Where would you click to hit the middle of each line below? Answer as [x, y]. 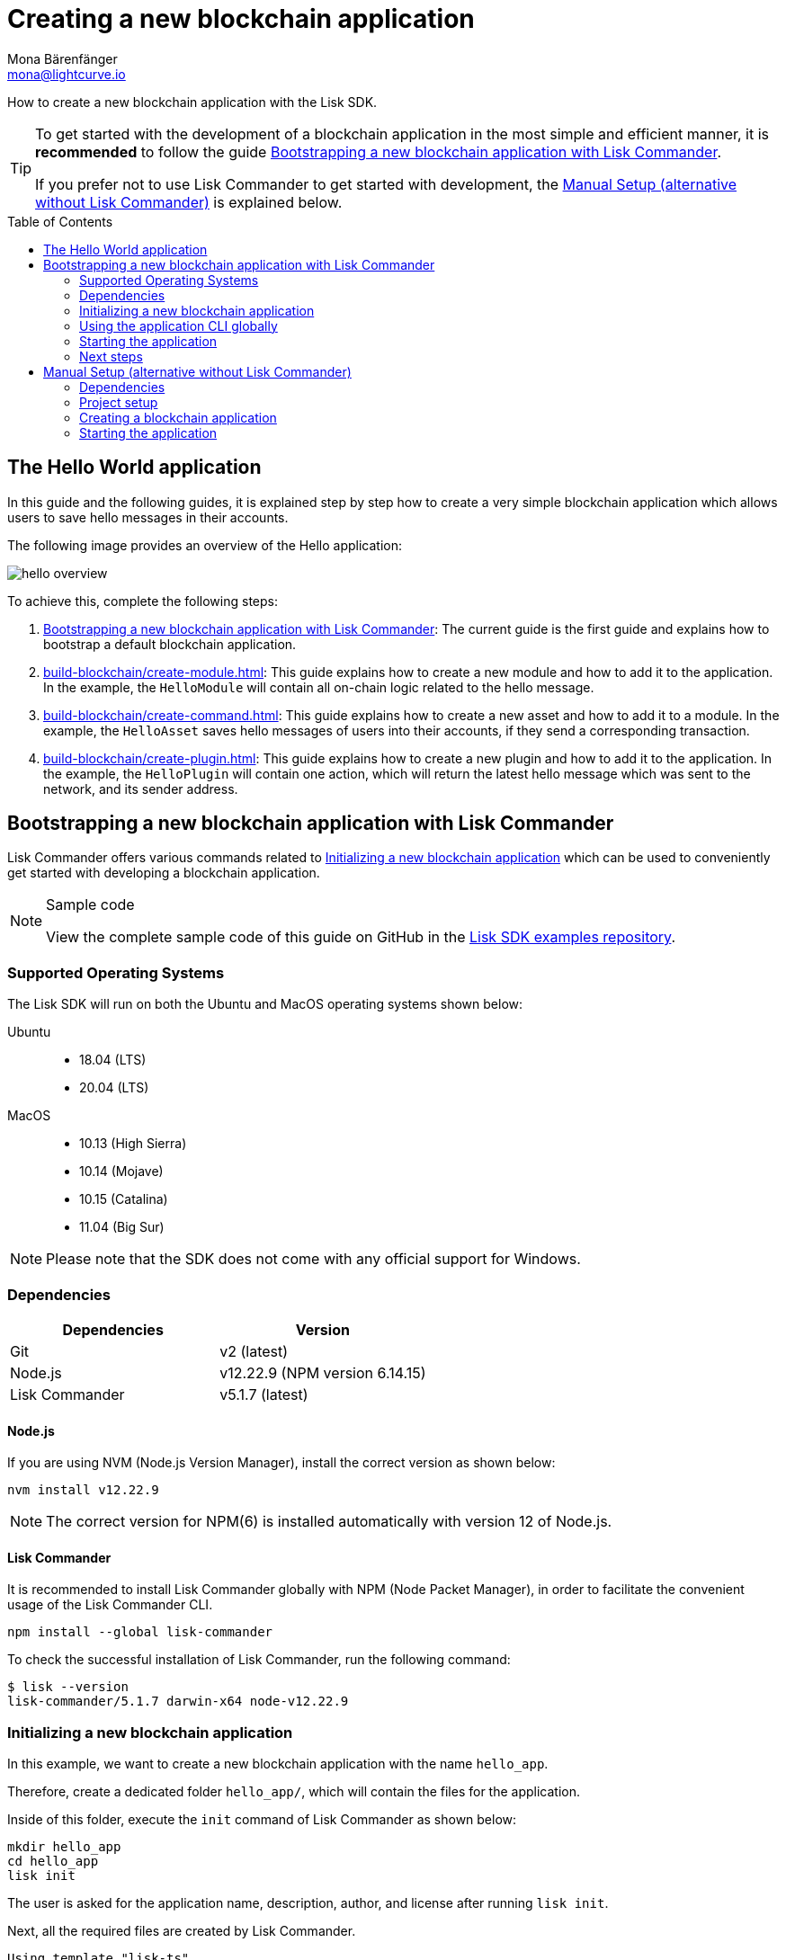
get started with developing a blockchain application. [164, 873]
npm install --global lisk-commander [140, 1632]
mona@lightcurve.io [67, 74]
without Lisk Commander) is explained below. [189, 202]
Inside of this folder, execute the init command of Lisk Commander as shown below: [262, 1820]
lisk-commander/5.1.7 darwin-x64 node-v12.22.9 [178, 1702]
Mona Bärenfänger [63, 58]
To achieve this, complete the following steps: [143, 601]
